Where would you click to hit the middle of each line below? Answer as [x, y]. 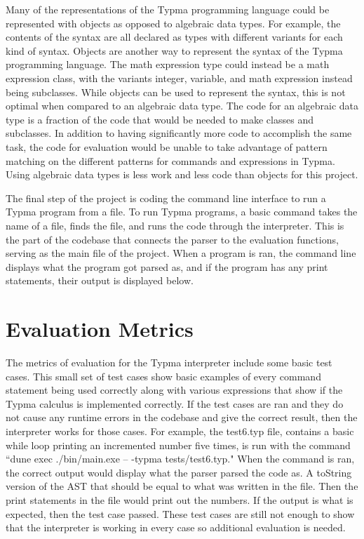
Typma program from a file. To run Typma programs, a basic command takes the [182, 212]
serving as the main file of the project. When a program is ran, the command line [181, 253]
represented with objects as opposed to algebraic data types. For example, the [173, 23]
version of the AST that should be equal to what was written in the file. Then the [182, 486]
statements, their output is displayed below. [100, 280]
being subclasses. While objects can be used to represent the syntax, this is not [176, 92]
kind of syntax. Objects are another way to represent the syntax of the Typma [174, 50]
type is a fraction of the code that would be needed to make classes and [160, 119]
